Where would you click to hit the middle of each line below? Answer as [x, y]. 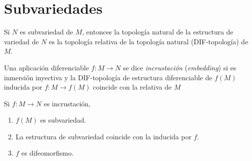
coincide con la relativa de [132, 87]
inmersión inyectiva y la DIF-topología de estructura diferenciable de [108, 77]
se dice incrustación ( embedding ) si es [179, 67]
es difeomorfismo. [47, 153]
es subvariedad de [46, 32]
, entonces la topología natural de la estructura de [158, 32]
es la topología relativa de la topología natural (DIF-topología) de [149, 41]
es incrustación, [67, 103]
